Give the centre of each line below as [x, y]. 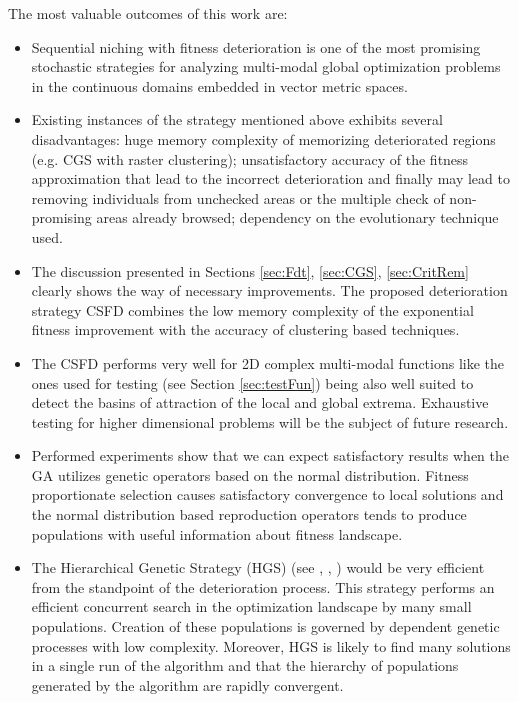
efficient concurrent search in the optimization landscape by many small [251, 606]
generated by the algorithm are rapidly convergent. [187, 684]
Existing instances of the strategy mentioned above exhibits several [237, 119]
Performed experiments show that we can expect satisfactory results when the [270, 455]
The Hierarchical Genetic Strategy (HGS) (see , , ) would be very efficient [258, 567]
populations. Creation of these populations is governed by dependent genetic [265, 626]
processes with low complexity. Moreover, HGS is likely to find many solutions [271, 645]
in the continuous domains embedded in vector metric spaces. [219, 85]
